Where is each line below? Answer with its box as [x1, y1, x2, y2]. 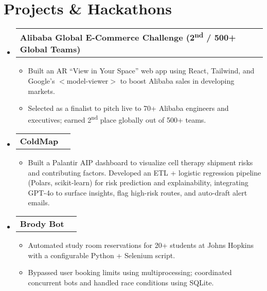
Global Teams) [20, 43, 81, 55]
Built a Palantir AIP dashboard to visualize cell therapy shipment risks [28, 157, 253, 168]
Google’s [28, 75, 55, 86]
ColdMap [20, 135, 59, 147]
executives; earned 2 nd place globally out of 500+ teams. [28, 113, 206, 125]
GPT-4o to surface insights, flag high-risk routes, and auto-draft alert [28, 187, 247, 198]
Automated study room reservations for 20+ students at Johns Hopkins [28, 240, 254, 250]
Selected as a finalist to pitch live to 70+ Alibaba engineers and [28, 103, 229, 113]
